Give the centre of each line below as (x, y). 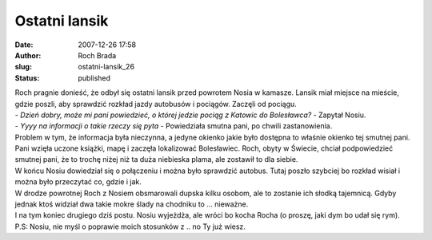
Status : (27, 78)
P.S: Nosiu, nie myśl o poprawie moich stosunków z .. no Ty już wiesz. (130, 226)
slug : (23, 67)
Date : (24, 45)
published (94, 78)
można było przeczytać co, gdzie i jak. (78, 182)
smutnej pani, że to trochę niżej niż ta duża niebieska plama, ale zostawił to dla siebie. (156, 159)
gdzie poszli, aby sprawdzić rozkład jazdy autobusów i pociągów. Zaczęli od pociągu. (156, 104)
